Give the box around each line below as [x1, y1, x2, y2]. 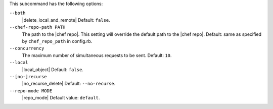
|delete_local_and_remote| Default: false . [22, 17, 111, 23]
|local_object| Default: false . [22, 66, 83, 73]
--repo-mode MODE [9, 88, 53, 93]
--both [9, 10, 26, 16]
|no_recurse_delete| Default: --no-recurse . [22, 81, 116, 87]
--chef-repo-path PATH [9, 24, 66, 30]
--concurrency [9, 45, 44, 51]
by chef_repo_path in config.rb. [22, 38, 93, 44]
